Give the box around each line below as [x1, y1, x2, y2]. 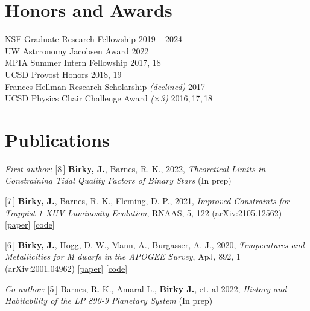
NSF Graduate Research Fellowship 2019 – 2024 [5, 33, 183, 45]
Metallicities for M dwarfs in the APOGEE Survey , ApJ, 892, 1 [5, 250, 241, 263]
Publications [5, 127, 110, 152]
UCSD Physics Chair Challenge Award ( [5, 92, 154, 104]
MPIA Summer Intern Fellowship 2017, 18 [5, 56, 161, 69]
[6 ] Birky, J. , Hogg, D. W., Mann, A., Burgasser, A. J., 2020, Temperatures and [5, 238, 305, 251]
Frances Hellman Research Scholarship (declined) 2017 [5, 80, 205, 92]
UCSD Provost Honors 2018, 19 [5, 68, 122, 80]
